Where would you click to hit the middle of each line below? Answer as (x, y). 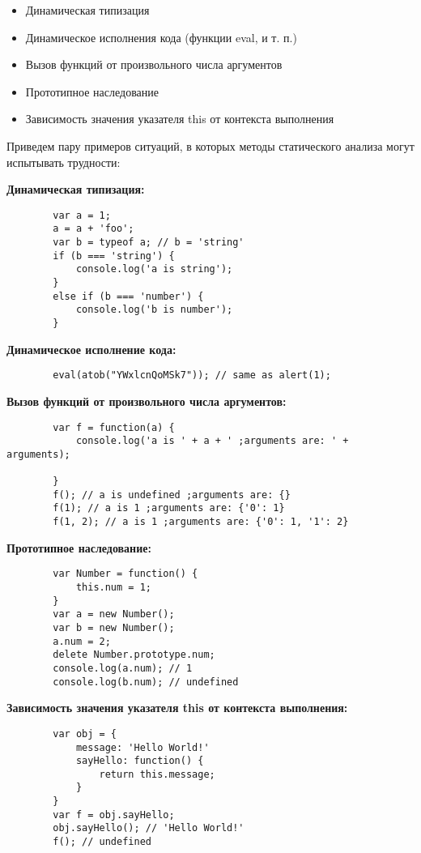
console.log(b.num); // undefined (146, 682)
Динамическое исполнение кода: (91, 349)
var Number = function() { (125, 574)
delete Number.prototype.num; (134, 655)
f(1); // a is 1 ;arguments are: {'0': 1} (169, 508)
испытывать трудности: (64, 162)
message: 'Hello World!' (142, 747)
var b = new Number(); (114, 627)
